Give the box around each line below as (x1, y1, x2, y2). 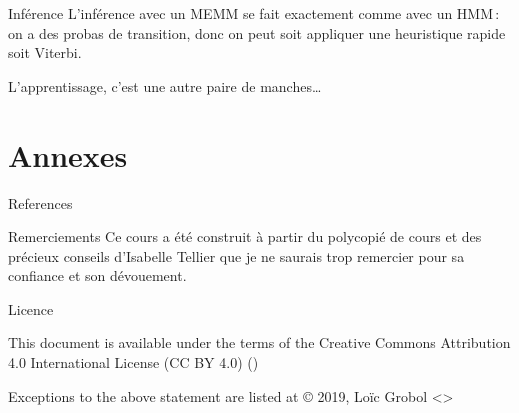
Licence (8, 298, 54, 319)
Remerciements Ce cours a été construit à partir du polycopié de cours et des (8, 226, 482, 247)
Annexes (8, 134, 128, 175)
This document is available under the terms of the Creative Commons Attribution (8, 332, 511, 353)
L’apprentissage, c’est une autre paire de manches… (8, 75, 322, 96)
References (8, 192, 73, 213)
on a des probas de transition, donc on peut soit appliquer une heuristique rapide (8, 22, 506, 43)
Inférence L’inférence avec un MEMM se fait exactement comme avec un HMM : (8, 3, 500, 23)
